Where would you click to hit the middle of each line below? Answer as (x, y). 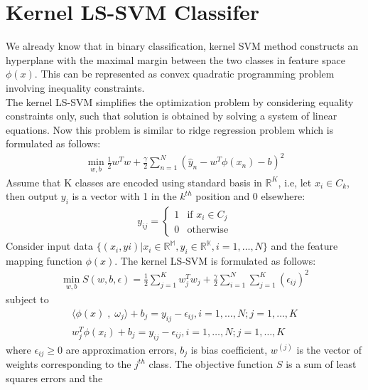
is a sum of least (321, 363)
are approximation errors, (121, 349)
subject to (27, 299)
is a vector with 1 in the (124, 196)
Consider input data (50, 246)
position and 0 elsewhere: (250, 196)
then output (32, 196)
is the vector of (329, 349)
